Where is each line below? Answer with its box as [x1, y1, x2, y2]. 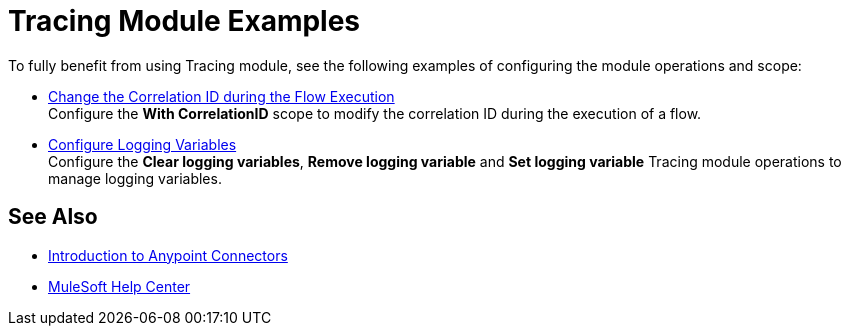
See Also [8, 204, 98, 230]
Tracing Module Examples [8, 4, 361, 38]
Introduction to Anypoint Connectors [48, 246, 288, 264]
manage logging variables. [48, 169, 222, 187]
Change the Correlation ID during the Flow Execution [48, 87, 395, 105]
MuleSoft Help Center [48, 277, 191, 295]
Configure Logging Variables [48, 135, 237, 153]
